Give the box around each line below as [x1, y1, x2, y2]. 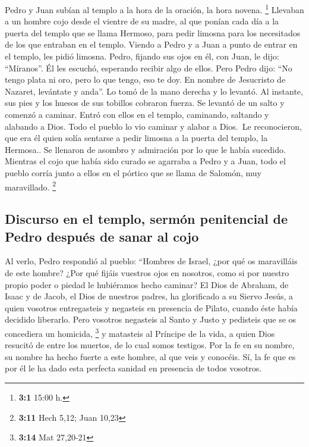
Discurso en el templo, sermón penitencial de [5, 210, 288, 228]
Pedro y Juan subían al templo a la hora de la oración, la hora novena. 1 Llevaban [5, 2, 304, 15]
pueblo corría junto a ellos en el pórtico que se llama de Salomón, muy [5, 166, 261, 179]
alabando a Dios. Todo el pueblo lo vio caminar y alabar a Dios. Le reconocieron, [5, 120, 302, 132]
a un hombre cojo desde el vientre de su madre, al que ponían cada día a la [5, 15, 279, 27]
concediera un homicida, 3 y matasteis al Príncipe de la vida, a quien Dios [5, 325, 275, 339]
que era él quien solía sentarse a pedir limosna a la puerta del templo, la [5, 132, 268, 144]
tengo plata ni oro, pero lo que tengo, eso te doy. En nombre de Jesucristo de [5, 73, 286, 86]
